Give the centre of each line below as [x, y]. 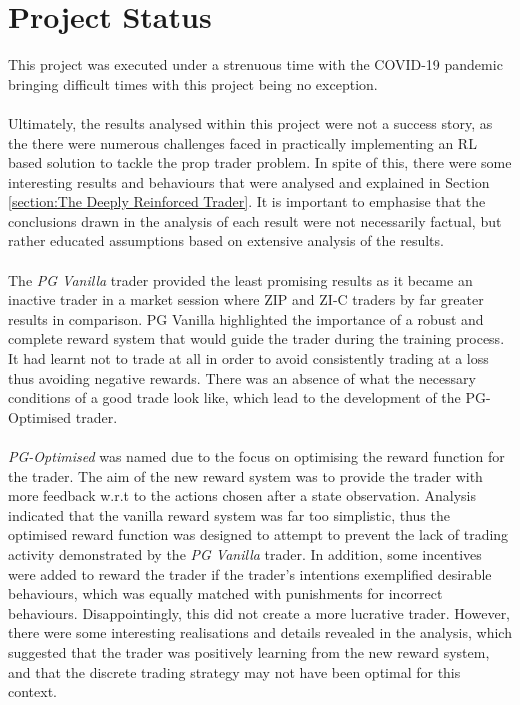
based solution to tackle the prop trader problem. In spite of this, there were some [260, 162]
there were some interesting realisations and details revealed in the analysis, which [260, 632]
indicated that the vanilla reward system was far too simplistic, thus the [229, 514]
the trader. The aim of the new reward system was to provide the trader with [245, 475]
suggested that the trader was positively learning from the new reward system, [249, 651]
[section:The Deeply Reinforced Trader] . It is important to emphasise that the [247, 201]
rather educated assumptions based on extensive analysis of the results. [226, 240]
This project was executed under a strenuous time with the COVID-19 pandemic [255, 64]
